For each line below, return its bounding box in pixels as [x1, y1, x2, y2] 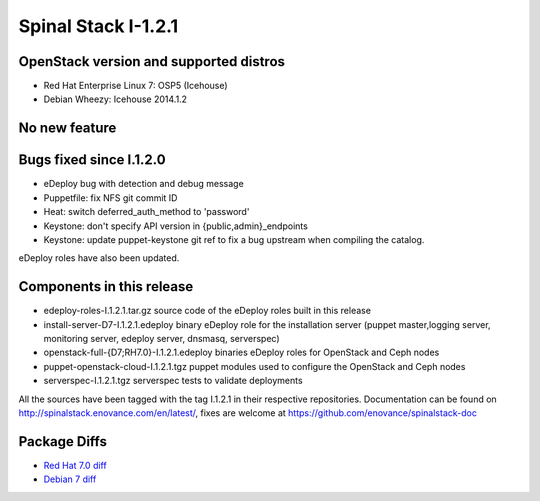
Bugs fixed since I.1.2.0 [18, 151, 166, 169]
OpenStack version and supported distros [18, 53, 285, 70]
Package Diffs [18, 433, 108, 450]
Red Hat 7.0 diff [43, 459, 107, 471]
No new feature [18, 120, 117, 137]
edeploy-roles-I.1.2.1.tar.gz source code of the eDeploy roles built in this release [43, 305, 372, 317]
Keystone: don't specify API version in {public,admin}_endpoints [43, 220, 309, 232]
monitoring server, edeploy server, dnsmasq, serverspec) [43, 333, 280, 345]
